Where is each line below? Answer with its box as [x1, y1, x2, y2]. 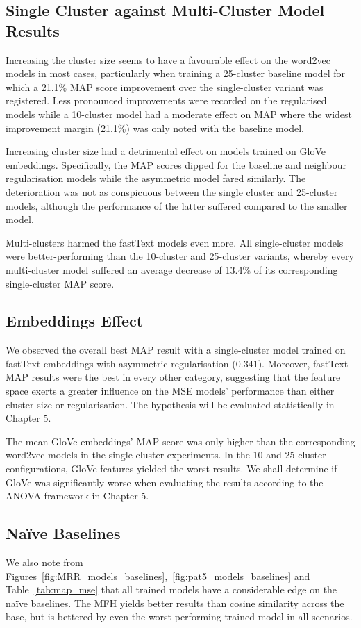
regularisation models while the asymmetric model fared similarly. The [6, 171, 306, 185]
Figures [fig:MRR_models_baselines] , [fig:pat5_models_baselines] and [6, 568, 310, 583]
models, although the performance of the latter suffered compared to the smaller [6, 198, 348, 213]
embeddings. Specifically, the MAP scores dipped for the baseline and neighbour [6, 157, 347, 172]
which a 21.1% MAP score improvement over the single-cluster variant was [6, 79, 324, 94]
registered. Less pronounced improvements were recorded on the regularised [6, 93, 327, 108]
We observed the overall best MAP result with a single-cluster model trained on [6, 342, 346, 357]
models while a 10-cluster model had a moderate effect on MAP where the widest [6, 106, 353, 121]
